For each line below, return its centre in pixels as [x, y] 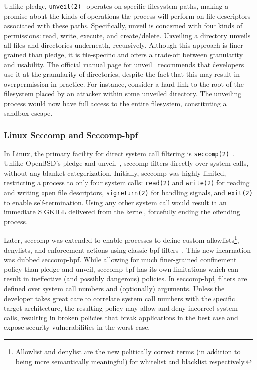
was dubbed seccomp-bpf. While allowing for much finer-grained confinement [120, 259]
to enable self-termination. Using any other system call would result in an [115, 202]
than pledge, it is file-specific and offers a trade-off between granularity [136, 55]
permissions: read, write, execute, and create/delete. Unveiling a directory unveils [127, 35]
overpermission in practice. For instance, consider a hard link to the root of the [124, 83]
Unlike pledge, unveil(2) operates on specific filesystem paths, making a [116, 6]
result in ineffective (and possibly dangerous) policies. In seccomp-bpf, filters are [126, 279]
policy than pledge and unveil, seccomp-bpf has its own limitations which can [121, 269]
